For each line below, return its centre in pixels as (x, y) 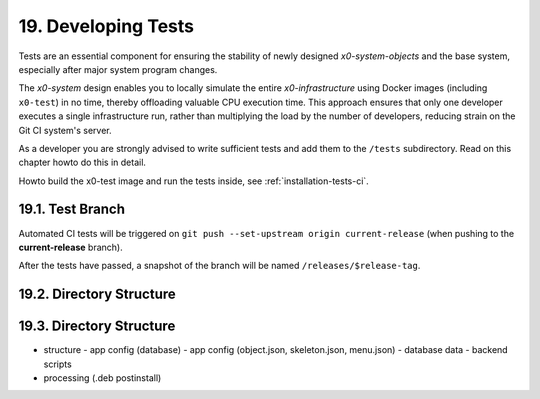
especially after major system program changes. (118, 69)
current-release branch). (71, 247)
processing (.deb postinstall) (102, 378)
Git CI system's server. (65, 130)
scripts (57, 364)
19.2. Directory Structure (97, 294)
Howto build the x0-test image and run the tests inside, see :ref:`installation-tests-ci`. (193, 181)
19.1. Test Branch (71, 209)
